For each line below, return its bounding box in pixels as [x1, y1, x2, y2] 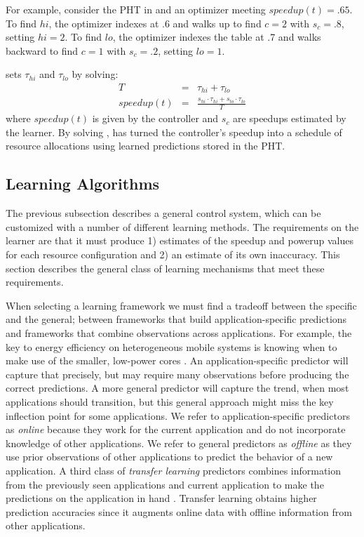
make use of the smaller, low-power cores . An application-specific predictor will [6, 353, 349, 368]
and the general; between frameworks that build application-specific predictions [6, 312, 347, 326]
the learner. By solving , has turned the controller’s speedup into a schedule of [6, 124, 342, 139]
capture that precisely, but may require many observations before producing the [6, 366, 349, 381]
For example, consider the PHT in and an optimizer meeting [6, 2, 266, 16]
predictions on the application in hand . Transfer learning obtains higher [6, 491, 317, 505]
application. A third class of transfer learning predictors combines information [6, 463, 342, 477]
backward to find [6, 43, 79, 58]
